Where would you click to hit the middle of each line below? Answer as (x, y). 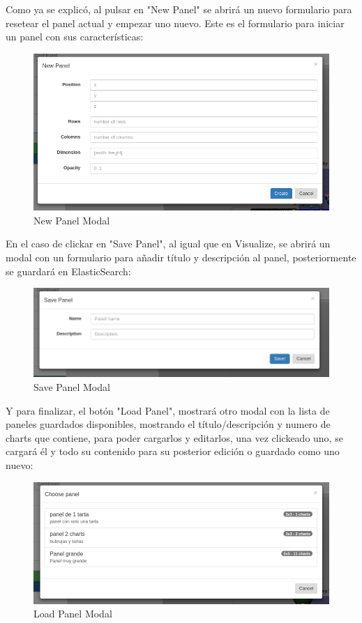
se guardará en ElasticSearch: (68, 271)
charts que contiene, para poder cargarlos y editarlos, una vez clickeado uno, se (174, 437)
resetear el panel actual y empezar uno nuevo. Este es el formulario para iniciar (175, 23)
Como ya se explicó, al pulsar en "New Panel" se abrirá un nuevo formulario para (179, 9)
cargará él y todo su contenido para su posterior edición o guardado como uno (173, 451)
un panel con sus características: (75, 37)
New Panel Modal (72, 220)
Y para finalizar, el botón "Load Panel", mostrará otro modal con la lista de (168, 410)
